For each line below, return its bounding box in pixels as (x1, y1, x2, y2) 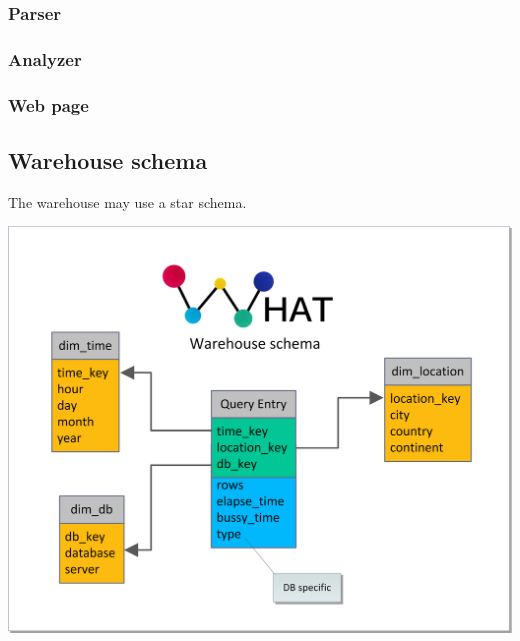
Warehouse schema (8, 144, 208, 175)
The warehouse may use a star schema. (8, 191, 247, 212)
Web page (8, 92, 89, 117)
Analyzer (8, 46, 82, 71)
